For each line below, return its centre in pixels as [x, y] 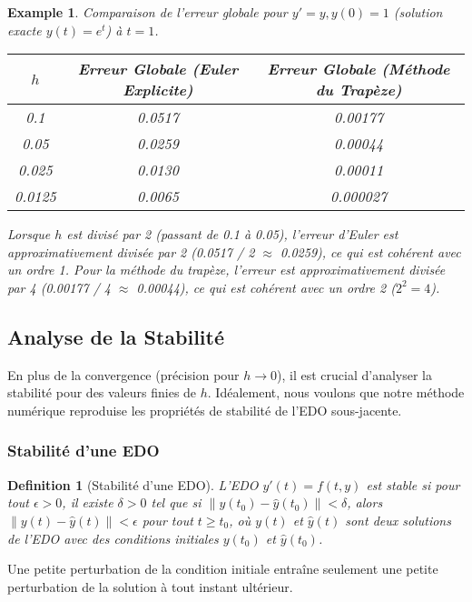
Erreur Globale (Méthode [359, 69]
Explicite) [158, 90]
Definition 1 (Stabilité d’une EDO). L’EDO [133, 484]
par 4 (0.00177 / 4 [59, 287]
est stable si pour [413, 484]
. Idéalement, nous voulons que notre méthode [336, 392]
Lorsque [29, 234]
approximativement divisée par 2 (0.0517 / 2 [131, 251]
